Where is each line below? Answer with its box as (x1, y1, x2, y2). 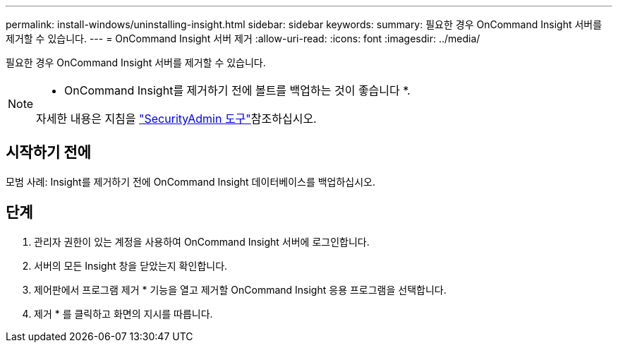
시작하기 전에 (6, 143, 91, 162)
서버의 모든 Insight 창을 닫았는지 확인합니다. (34, 259, 228, 272)
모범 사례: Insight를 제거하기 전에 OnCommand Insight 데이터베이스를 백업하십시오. (6, 175, 376, 188)
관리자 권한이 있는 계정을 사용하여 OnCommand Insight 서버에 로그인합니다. (34, 235, 370, 248)
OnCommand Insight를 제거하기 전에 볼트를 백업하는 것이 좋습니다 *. (64, 83, 411, 97)
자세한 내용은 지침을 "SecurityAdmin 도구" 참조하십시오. (36, 112, 317, 126)
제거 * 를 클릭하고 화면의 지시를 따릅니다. (34, 307, 213, 320)
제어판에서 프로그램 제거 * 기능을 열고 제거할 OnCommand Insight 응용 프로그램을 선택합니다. (34, 283, 447, 296)
